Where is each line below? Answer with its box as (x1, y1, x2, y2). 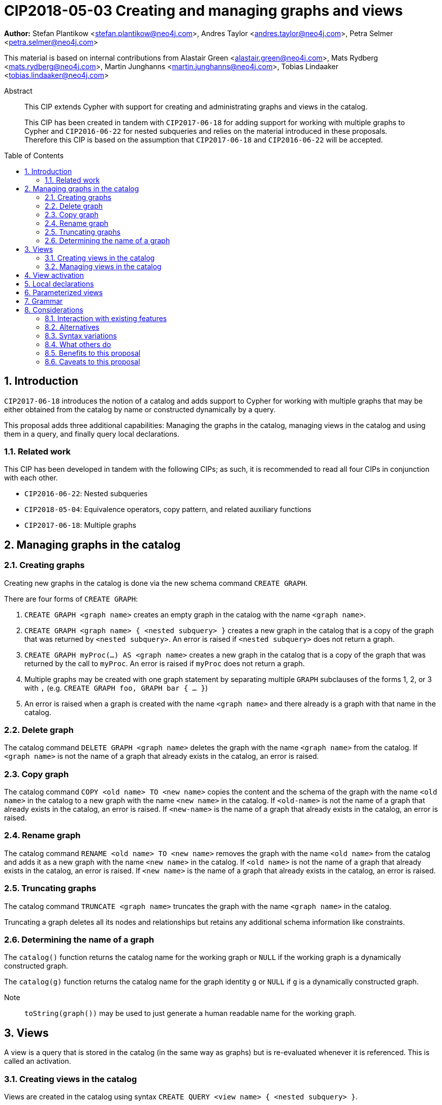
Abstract (4, 86, 33, 95)
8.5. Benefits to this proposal (45, 348, 141, 357)
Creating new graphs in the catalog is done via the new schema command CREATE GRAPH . (4, 578, 308, 587)
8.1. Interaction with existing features (45, 314, 167, 323)
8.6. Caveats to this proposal (45, 357, 140, 366)
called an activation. (4, 1057, 71, 1066)
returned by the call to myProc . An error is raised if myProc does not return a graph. (24, 659, 305, 668)
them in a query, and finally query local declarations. (4, 429, 179, 438)
